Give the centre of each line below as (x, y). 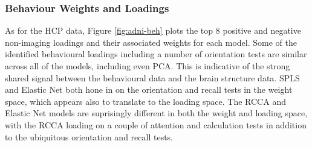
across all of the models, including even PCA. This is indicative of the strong (148, 66)
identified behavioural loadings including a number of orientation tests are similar (156, 54)
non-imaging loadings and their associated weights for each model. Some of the (151, 42)
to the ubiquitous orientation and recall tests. (89, 136)
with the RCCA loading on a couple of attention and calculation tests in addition (156, 124)
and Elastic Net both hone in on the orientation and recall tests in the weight (149, 89)
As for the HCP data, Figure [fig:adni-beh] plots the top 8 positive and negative (153, 30)
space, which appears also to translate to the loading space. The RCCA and (145, 101)
